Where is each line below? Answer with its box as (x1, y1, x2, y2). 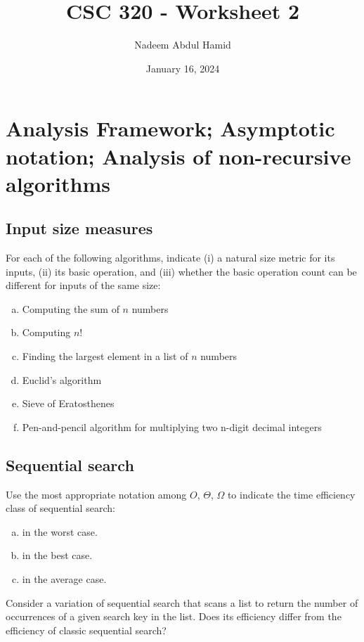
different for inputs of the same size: (6, 278, 161, 293)
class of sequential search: (6, 501, 115, 515)
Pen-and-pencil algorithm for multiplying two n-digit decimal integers (22, 419, 322, 434)
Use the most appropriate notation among (6, 487, 187, 501)
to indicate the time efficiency (227, 487, 356, 501)
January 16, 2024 (145, 60, 220, 75)
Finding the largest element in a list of (22, 349, 188, 364)
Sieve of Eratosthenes (22, 396, 115, 411)
